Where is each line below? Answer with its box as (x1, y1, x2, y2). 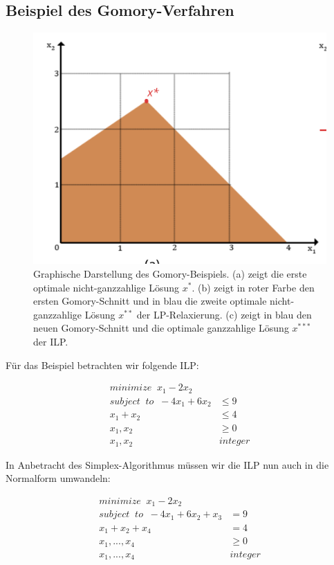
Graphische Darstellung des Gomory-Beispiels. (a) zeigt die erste (33, 266, 307, 280)
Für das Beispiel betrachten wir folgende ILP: (6, 357, 199, 372)
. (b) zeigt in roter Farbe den (192, 280, 315, 294)
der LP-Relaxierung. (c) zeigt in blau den (136, 307, 312, 321)
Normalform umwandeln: (6, 471, 111, 485)
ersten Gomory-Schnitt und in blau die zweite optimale (33, 294, 267, 308)
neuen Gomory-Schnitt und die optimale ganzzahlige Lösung (33, 321, 289, 335)
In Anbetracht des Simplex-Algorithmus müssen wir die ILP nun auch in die (6, 457, 329, 472)
